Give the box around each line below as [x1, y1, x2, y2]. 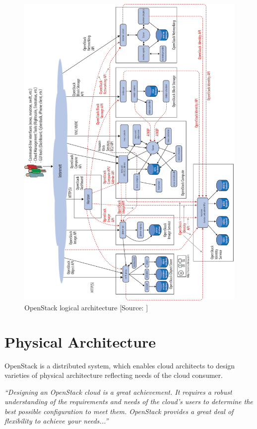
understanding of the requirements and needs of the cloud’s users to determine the [4, 396, 253, 407]
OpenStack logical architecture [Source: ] [24, 302, 148, 312]
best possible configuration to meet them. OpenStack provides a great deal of [4, 406, 234, 416]
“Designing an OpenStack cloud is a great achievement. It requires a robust [4, 386, 232, 397]
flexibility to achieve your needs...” [4, 416, 109, 426]
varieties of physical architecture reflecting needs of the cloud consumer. [4, 370, 223, 380]
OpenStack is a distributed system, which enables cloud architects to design [4, 360, 235, 370]
